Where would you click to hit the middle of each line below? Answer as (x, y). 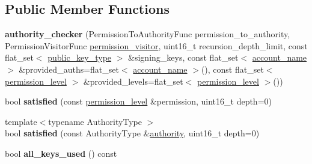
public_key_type (80, 57)
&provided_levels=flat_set (133, 81)
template (21, 121)
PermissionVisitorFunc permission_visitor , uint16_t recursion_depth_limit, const (156, 45)
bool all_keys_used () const (61, 153)
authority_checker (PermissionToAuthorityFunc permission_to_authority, (148, 34)
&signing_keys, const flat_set (183, 57)
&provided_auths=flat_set (69, 69)
